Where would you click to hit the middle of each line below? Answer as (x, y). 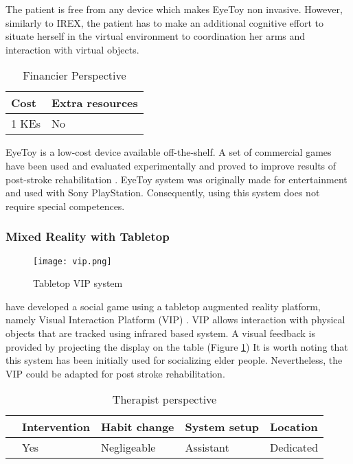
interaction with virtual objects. (72, 49)
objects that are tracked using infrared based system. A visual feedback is (161, 333)
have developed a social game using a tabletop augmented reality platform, (163, 306)
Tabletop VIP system (78, 283)
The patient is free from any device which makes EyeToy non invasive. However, (174, 9)
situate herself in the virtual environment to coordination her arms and (156, 36)
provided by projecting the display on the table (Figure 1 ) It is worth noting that (177, 346)
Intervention (56, 427)
